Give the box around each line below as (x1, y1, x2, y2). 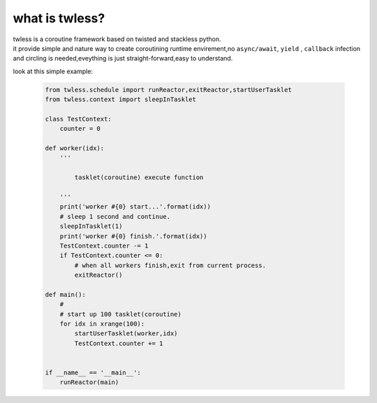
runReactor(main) (59, 379, 119, 386)
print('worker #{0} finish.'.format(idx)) (59, 232, 207, 240)
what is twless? (13, 10, 105, 26)
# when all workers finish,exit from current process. (74, 261, 267, 269)
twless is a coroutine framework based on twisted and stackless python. (13, 35, 221, 43)
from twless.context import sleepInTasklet (45, 96, 197, 104)
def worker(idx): (45, 144, 105, 153)
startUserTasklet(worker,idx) (74, 330, 178, 337)
